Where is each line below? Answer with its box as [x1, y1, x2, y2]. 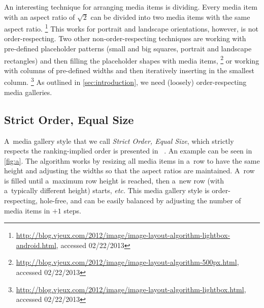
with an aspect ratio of [4, 11, 75, 22]
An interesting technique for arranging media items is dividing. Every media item [4, 2, 257, 12]
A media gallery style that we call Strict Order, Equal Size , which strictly [4, 135, 234, 146]
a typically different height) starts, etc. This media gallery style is [4, 185, 210, 196]
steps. [63, 205, 81, 215]
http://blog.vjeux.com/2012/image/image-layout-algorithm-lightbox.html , [16, 284, 246, 294]
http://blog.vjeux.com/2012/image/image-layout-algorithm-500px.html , [16, 257, 239, 267]
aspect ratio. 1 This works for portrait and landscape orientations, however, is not [4, 22, 258, 34]
